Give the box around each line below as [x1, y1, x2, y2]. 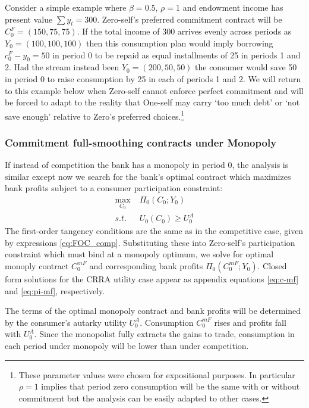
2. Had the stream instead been [5, 61, 119, 73]
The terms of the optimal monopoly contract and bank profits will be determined [5, 304, 301, 317]
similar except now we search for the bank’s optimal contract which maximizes [5, 170, 291, 182]
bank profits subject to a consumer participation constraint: [5, 182, 223, 194]
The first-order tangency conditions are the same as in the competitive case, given [5, 225, 304, 237]
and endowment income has [182, 1, 283, 13]
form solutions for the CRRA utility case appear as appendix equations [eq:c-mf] [5, 272, 299, 285]
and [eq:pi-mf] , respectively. [5, 284, 105, 297]
